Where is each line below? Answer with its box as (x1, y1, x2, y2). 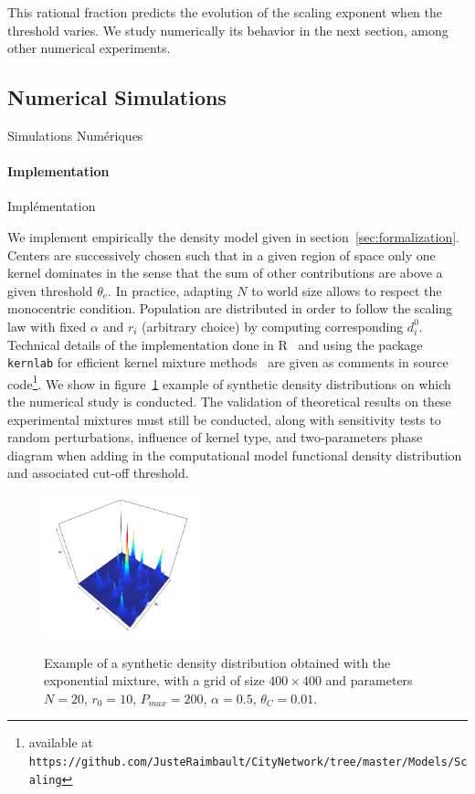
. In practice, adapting (108, 281, 233, 300)
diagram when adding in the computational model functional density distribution (7, 445, 462, 464)
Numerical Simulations (7, 83, 227, 111)
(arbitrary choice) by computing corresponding (142, 316, 404, 335)
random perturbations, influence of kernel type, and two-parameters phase (7, 428, 423, 447)
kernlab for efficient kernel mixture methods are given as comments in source (7, 353, 449, 372)
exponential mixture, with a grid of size (44, 671, 265, 690)
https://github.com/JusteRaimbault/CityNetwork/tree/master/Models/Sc (28, 756, 468, 769)
